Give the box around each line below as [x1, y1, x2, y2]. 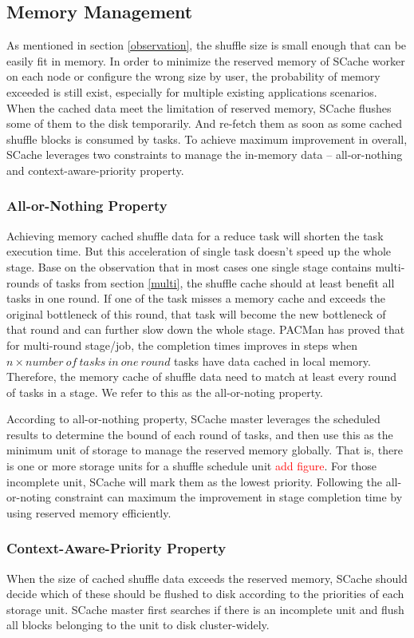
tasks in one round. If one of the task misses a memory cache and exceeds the [6, 290, 385, 307]
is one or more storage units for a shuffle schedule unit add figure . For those [6, 458, 377, 474]
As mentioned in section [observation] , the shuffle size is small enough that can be [6, 37, 407, 53]
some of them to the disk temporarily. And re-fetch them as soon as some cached [6, 115, 402, 132]
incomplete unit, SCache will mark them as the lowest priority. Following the [6, 473, 383, 489]
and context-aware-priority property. [6, 161, 184, 178]
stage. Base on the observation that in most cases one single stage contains [6, 258, 372, 275]
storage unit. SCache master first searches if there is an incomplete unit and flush [6, 600, 404, 617]
